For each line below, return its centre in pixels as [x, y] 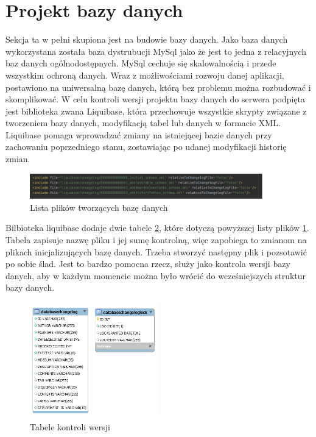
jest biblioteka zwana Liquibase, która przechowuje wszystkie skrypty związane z [156, 111]
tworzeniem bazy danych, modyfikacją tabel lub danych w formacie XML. [143, 123]
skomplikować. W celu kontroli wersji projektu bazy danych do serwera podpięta [155, 99]
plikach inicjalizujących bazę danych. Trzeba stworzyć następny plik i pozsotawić [156, 251]
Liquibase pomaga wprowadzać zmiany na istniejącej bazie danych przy [139, 134]
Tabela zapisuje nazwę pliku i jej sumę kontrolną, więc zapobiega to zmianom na [156, 239]
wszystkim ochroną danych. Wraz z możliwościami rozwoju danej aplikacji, [145, 75]
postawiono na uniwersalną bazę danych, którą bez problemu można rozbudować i [158, 87]
